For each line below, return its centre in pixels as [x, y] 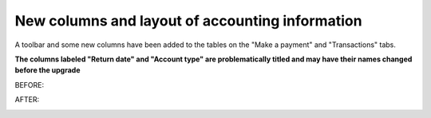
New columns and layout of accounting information [188, 21]
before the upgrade [47, 70]
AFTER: [27, 100]
